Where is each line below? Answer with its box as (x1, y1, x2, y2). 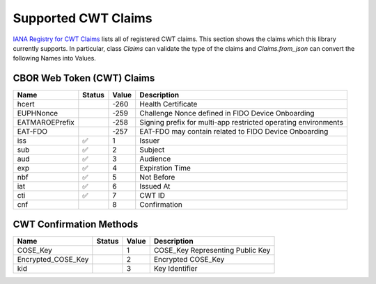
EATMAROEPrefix (17, 118, 75, 127)
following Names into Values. (13, 54, 97, 63)
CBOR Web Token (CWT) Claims (13, 72, 155, 84)
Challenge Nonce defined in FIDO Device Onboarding (139, 109, 315, 118)
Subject (139, 145, 165, 155)
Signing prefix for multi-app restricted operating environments (139, 118, 344, 127)
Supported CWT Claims (13, 10, 152, 26)
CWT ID (139, 191, 165, 200)
